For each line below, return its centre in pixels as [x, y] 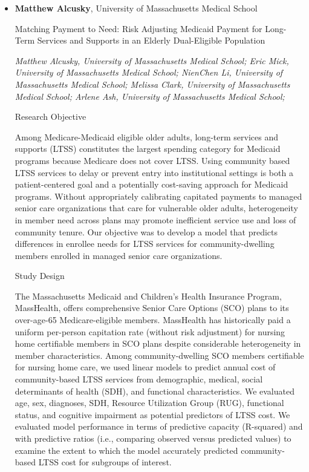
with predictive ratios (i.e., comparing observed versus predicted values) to [153, 438]
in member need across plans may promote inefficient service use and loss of [155, 219]
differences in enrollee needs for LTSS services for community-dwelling [145, 244]
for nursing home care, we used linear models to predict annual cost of [145, 367]
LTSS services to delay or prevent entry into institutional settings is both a [154, 172]
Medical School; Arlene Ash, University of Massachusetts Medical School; [150, 96]
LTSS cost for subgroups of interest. [105, 462]
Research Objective [50, 116]
